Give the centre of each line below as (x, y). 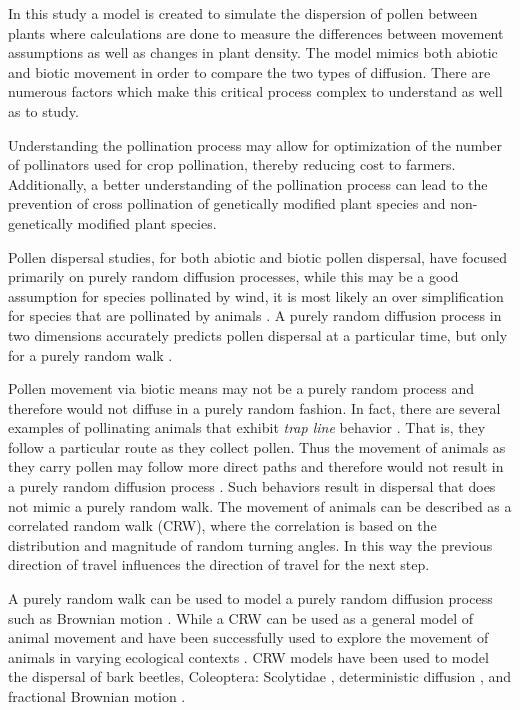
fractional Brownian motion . (97, 696)
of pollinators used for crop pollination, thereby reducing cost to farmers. (232, 164)
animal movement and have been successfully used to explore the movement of (248, 637)
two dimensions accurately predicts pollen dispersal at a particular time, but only (258, 334)
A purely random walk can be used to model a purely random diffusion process (250, 598)
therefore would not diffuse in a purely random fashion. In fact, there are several (254, 407)
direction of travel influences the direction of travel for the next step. (219, 564)
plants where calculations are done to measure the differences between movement (256, 32)
